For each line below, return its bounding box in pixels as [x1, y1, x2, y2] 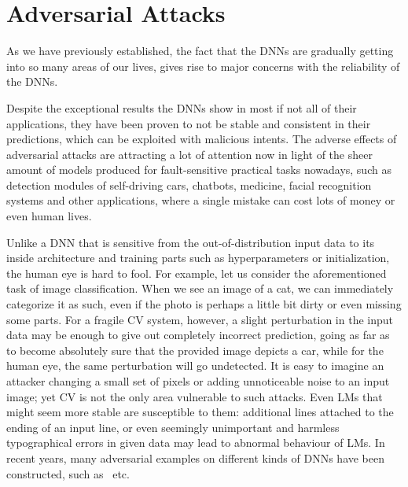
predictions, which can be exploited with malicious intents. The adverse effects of [6, 131, 397, 147]
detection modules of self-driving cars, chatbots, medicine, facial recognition [6, 176, 372, 193]
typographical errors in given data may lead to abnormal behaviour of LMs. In [6, 434, 385, 451]
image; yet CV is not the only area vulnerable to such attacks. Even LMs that [6, 388, 383, 404]
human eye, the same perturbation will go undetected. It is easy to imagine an [6, 357, 384, 374]
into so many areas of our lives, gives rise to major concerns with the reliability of [6, 57, 400, 74]
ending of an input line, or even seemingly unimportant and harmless [6, 419, 340, 435]
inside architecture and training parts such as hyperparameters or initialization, [6, 249, 390, 266]
